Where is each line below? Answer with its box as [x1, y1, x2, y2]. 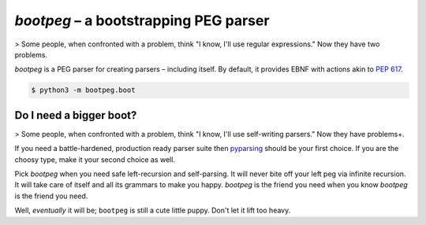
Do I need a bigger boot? [14, 109, 137, 122]
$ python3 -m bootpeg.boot [31, 86, 136, 94]
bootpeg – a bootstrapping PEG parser [14, 12, 270, 29]
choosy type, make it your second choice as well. [14, 154, 175, 164]
